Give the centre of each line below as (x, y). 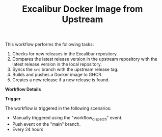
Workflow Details (23, 90)
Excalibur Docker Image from (82, 9)
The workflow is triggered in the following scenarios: (58, 108)
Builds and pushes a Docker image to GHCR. (57, 75)
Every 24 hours (28, 129)
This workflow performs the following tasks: (50, 45)
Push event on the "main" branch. (46, 124)
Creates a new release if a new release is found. (61, 80)
